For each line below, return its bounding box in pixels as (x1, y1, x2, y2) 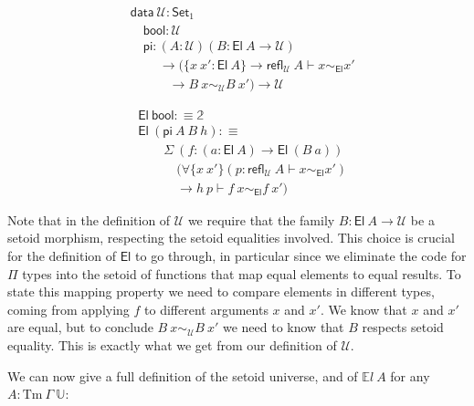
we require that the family (187, 210, 335, 229)
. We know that (320, 299, 407, 318)
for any (390, 366, 430, 385)
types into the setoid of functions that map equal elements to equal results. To (22, 264, 461, 283)
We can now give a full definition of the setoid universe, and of (7, 366, 358, 385)
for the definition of (7, 245, 117, 265)
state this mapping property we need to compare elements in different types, (7, 282, 435, 301)
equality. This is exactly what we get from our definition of (7, 335, 337, 354)
